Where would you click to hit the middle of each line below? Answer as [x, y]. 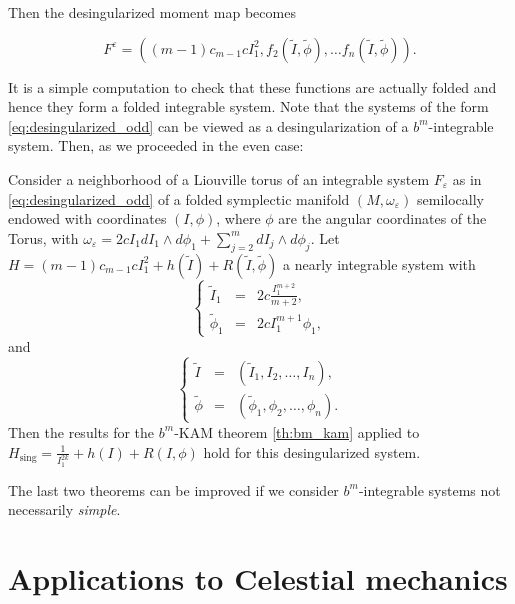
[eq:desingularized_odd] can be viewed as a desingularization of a [208, 125]
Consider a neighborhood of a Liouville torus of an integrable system [219, 178]
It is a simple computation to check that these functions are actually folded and [252, 86]
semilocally [450, 198]
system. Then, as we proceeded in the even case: [156, 145]
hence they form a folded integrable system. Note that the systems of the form [248, 106]
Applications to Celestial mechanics [258, 578]
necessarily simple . [64, 509]
